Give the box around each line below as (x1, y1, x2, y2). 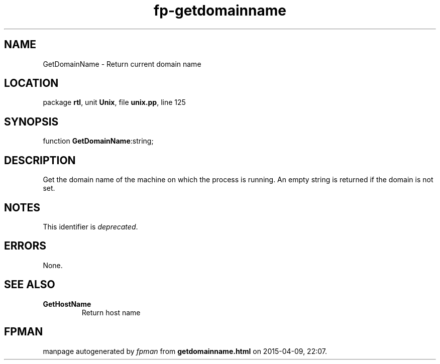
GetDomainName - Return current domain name (43, 59, 201, 68)
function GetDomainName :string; (43, 137, 154, 146)
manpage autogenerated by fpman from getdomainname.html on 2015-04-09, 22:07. (43, 346, 327, 355)
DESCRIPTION (4, 154, 76, 167)
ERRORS (4, 239, 47, 253)
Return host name (81, 308, 141, 317)
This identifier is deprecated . (43, 222, 138, 231)
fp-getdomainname (154, 2, 286, 19)
